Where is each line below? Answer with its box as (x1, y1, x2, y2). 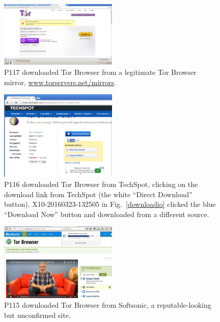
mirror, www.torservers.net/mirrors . (4, 76, 116, 87)
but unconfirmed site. (4, 310, 71, 320)
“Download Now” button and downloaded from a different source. (4, 208, 209, 219)
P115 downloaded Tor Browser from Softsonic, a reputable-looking (4, 300, 211, 310)
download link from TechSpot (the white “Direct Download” (4, 189, 193, 199)
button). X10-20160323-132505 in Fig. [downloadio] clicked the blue (4, 199, 216, 209)
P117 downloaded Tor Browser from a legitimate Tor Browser (4, 67, 197, 77)
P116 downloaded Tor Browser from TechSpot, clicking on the (4, 178, 198, 189)
